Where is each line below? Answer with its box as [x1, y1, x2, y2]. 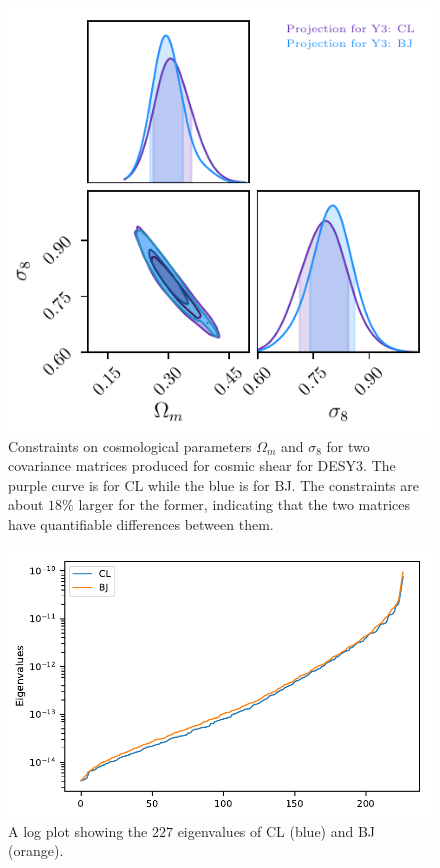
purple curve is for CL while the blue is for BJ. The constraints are [8, 474, 419, 495]
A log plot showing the [8, 820, 148, 841]
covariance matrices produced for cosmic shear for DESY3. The [8, 455, 396, 476]
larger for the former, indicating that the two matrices [78, 494, 411, 515]
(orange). [8, 840, 64, 861]
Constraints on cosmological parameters [8, 435, 252, 456]
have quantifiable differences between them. [8, 513, 274, 534]
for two [326, 435, 370, 456]
